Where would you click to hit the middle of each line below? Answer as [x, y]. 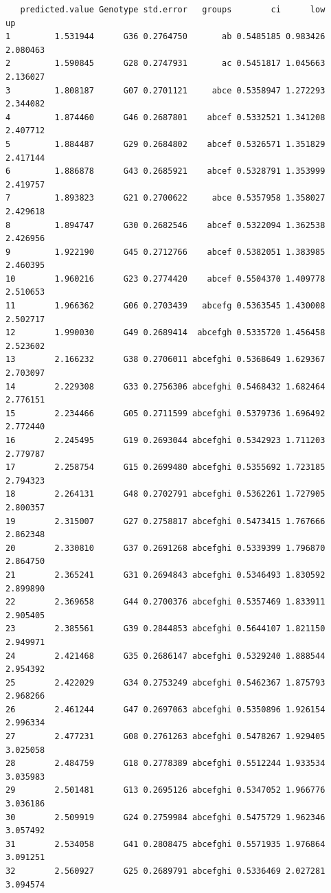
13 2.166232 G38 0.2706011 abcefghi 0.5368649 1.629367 [165, 360]
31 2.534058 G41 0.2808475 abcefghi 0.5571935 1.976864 [165, 844]
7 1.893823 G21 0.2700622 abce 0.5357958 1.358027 [165, 198]
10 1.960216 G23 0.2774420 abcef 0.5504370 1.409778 [165, 279]
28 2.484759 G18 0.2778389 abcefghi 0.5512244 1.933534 [165, 764]
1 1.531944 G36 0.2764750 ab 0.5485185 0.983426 [165, 37]
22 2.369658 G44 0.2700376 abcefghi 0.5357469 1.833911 [165, 602]
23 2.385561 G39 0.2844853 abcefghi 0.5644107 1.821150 [165, 629]
